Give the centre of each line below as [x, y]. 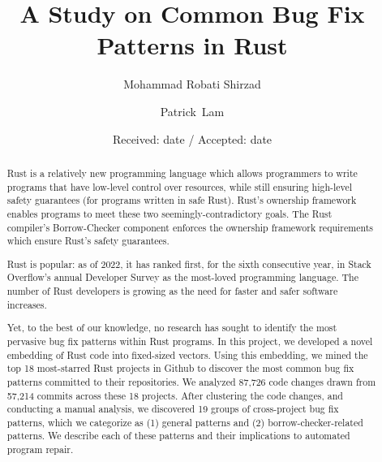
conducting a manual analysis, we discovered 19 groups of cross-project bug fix [173, 409]
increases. [27, 304]
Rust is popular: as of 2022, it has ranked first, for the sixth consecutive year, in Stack [189, 263]
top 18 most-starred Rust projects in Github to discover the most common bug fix [180, 368]
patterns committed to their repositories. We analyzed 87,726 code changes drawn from [191, 381]
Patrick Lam [192, 111]
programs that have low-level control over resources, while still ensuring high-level [180, 186]
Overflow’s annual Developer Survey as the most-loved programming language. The [183, 277]
